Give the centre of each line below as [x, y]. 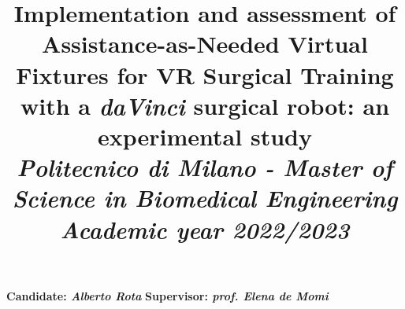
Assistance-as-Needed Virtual [205, 44]
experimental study [205, 136]
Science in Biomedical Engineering [205, 198]
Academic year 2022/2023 [205, 229]
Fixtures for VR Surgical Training [205, 74]
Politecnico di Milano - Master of [205, 167]
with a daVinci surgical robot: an [205, 105]
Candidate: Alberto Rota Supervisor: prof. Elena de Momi [167, 295]
